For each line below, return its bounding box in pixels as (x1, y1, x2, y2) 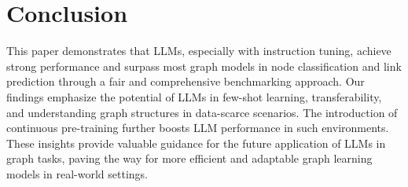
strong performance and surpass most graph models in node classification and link (6, 57, 402, 74)
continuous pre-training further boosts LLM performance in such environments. (6, 119, 389, 136)
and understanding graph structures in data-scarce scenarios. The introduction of (6, 104, 398, 120)
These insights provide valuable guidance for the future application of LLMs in (6, 134, 386, 151)
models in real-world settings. (6, 165, 148, 181)
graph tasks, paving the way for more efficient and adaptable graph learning (6, 150, 373, 167)
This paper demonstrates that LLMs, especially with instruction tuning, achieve (6, 42, 391, 59)
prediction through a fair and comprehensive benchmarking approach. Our (6, 73, 365, 90)
